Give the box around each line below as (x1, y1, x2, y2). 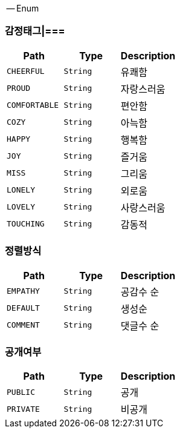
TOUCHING (7, 219, 45, 229)
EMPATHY (7, 286, 40, 296)
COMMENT (7, 320, 40, 329)
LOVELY (7, 202, 35, 212)
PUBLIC (7, 387, 35, 397)
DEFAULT (7, 303, 40, 312)
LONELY (7, 185, 35, 195)
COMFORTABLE (7, 101, 59, 110)
